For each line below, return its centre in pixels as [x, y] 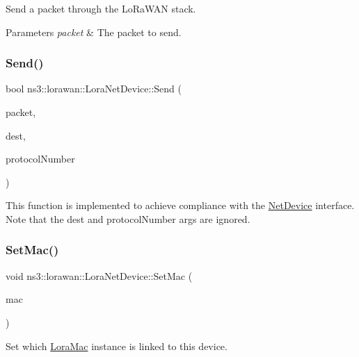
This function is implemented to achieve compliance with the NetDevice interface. [180, 205]
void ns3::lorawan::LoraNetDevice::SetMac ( [99, 275]
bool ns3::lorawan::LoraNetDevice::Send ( [94, 89]
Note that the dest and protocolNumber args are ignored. [128, 218]
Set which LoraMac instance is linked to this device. [117, 346]
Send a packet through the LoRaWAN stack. [101, 8]
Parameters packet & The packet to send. [94, 32]
